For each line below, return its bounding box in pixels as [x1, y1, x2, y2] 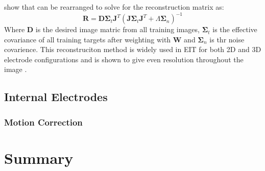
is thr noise [209, 34, 245, 44]
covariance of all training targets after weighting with [4, 34, 171, 44]
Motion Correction [4, 115, 83, 128]
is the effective [212, 24, 257, 35]
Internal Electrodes [4, 89, 108, 105]
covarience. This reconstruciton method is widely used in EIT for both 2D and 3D [4, 44, 261, 55]
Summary [4, 147, 74, 168]
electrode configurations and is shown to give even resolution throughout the [4, 54, 244, 64]
